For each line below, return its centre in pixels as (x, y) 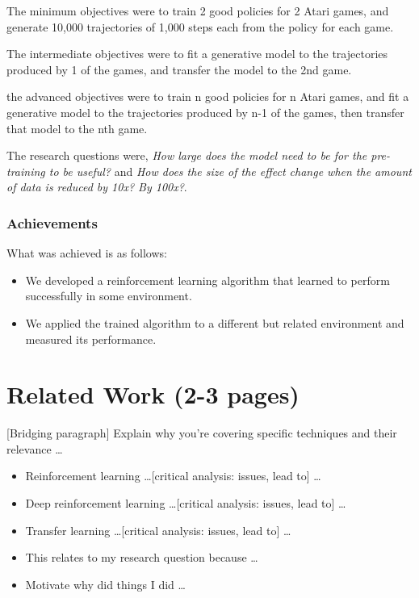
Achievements (52, 222)
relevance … (35, 448)
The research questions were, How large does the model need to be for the (187, 155)
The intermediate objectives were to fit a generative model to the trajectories (197, 54)
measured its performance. (91, 339)
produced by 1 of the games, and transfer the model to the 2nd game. (179, 69)
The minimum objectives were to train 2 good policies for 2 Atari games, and (198, 10)
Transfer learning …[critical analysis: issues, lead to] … (158, 530)
